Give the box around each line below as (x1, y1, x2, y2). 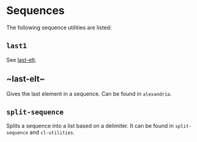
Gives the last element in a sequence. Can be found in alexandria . (6, 90, 172, 98)
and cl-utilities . (29, 129, 75, 136)
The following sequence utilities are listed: (6, 24, 112, 31)
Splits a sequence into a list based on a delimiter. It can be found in (6, 122, 175, 130)
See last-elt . (6, 56, 37, 63)
